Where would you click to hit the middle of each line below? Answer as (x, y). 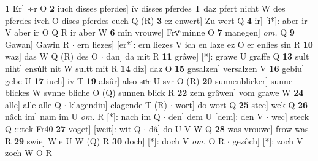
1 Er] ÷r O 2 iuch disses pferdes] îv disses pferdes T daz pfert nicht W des (145, 8)
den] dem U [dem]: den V (216, 116)
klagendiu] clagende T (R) (119, 104)
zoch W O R (28, 153)
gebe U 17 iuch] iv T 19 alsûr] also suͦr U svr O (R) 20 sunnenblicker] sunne (149, 80)
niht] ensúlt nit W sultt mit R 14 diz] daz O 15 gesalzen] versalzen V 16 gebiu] (155, 68)
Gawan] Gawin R (37, 44)
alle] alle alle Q (33, 104)
